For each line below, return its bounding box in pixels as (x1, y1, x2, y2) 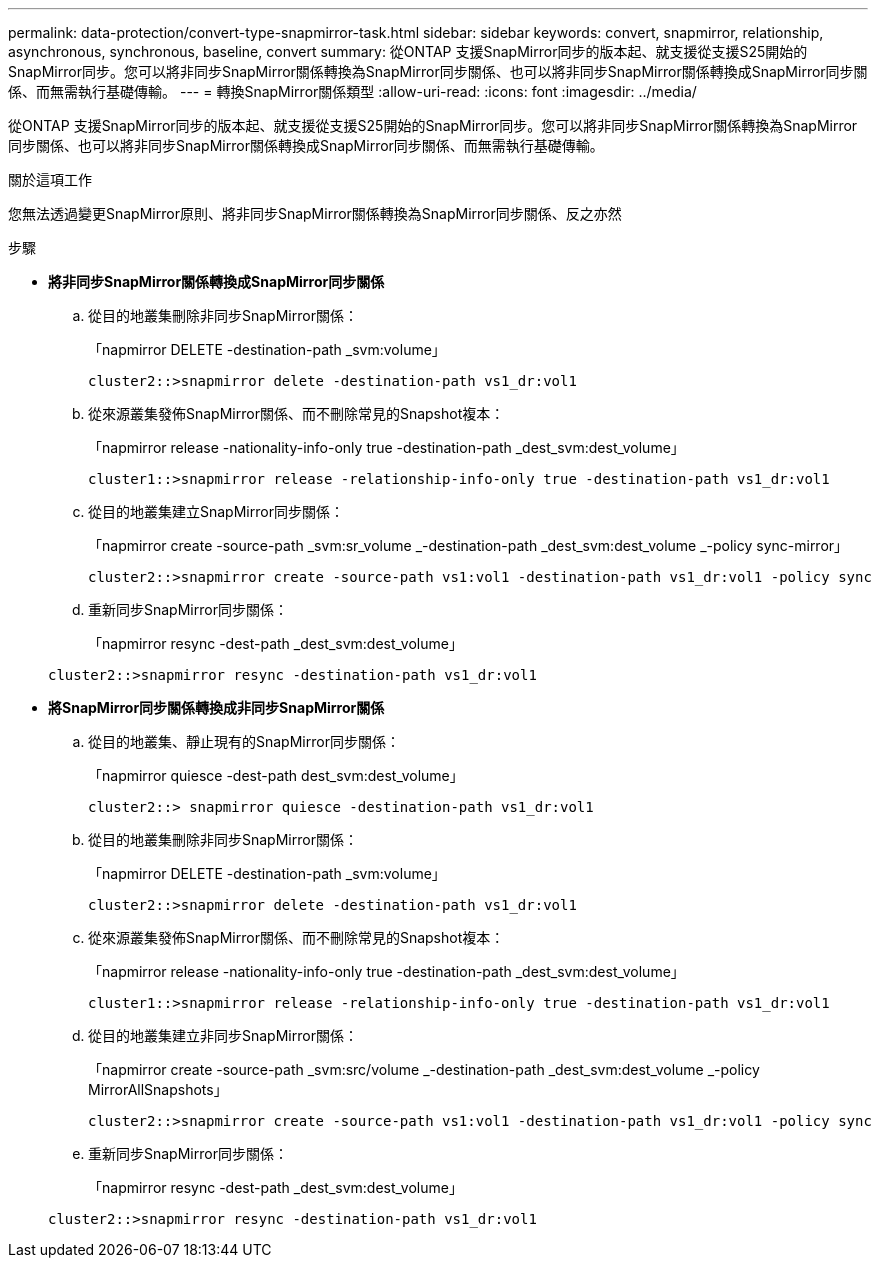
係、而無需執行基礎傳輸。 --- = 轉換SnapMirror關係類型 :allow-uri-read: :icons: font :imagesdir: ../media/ (8, 83, 697, 100)
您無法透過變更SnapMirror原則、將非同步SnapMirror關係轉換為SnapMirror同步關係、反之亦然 (8, 205, 622, 222)
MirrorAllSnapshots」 (88, 1081, 228, 1098)
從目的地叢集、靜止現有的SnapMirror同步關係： (88, 733, 400, 750)
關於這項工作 (8, 171, 92, 188)
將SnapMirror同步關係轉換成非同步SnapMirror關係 (48, 699, 385, 716)
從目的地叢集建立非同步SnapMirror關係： (88, 1027, 358, 1044)
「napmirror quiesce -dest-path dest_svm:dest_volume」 (88, 767, 464, 784)
